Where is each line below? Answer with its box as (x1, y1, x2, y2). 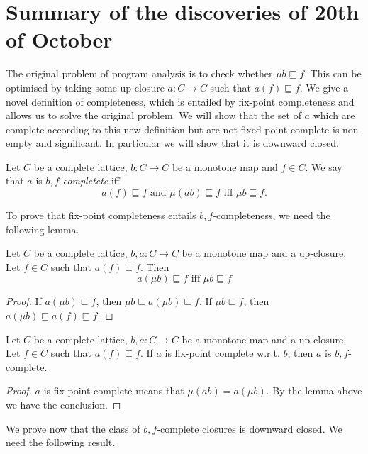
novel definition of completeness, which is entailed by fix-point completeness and (6, 94, 355, 109)
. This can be (304, 66, 362, 81)
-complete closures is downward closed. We (157, 421, 342, 436)
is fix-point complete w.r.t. (165, 345, 280, 360)
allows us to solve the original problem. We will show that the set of (6, 108, 301, 123)
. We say (305, 159, 342, 174)
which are (313, 108, 355, 123)
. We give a (299, 79, 349, 94)
